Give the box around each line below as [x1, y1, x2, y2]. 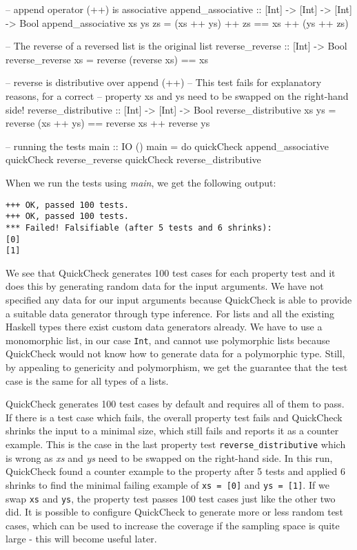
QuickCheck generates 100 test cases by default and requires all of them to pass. [6, 396, 345, 411]
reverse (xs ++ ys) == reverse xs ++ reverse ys [6, 116, 210, 130]
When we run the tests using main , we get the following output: [6, 175, 276, 189]
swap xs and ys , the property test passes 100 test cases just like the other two [6, 491, 336, 505]
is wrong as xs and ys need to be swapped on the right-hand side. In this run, [6, 450, 333, 465]
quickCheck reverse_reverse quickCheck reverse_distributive [6, 152, 261, 167]
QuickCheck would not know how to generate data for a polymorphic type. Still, [6, 346, 345, 361]
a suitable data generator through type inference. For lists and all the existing [6, 306, 335, 320]
